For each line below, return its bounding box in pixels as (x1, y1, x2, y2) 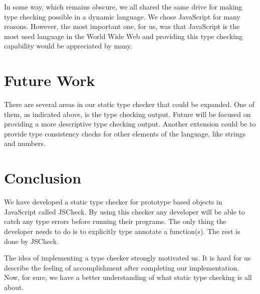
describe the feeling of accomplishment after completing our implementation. (4, 262, 239, 272)
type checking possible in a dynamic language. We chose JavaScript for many (4, 11, 240, 21)
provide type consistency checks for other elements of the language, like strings (4, 128, 246, 138)
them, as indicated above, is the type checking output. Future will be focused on (4, 108, 251, 119)
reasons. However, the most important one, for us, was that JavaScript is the (4, 21, 240, 31)
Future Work (4, 70, 95, 90)
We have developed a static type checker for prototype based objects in (4, 196, 222, 207)
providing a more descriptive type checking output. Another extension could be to (4, 118, 256, 129)
